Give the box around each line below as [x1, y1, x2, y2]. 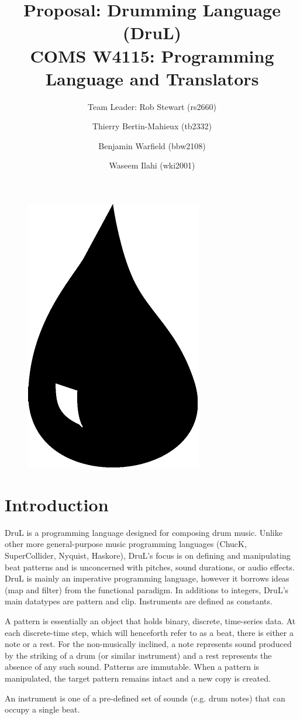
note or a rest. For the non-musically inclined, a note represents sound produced [5, 638, 292, 650]
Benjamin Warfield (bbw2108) [98, 139, 206, 152]
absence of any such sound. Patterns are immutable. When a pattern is [5, 660, 260, 673]
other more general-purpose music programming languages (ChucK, [5, 538, 247, 550]
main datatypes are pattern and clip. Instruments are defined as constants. [5, 595, 273, 607]
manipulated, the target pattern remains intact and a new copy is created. [5, 672, 271, 684]
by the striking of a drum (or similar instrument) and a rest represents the [5, 649, 272, 661]
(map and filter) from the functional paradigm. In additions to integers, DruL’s [5, 583, 289, 596]
